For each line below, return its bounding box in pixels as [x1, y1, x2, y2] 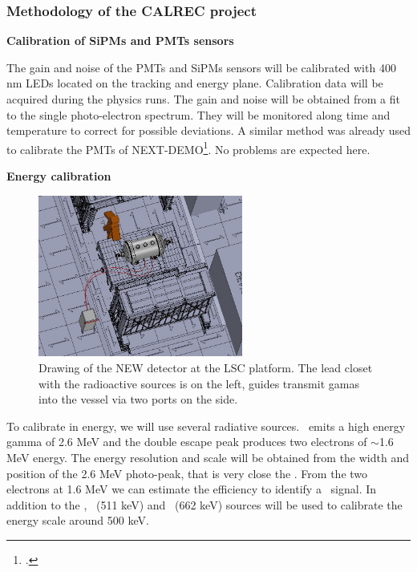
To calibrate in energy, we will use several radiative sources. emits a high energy [6, 417, 406, 434]
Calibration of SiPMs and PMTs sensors [6, 32, 234, 49]
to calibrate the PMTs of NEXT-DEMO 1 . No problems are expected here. [6, 138, 370, 157]
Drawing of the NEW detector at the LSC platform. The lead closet [38, 359, 373, 376]
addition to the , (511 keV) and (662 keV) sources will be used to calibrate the [6, 496, 403, 513]
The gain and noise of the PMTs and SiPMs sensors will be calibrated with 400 [6, 59, 396, 75]
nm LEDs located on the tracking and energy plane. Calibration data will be [6, 75, 383, 91]
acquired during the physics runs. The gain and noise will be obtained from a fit [6, 91, 400, 107]
